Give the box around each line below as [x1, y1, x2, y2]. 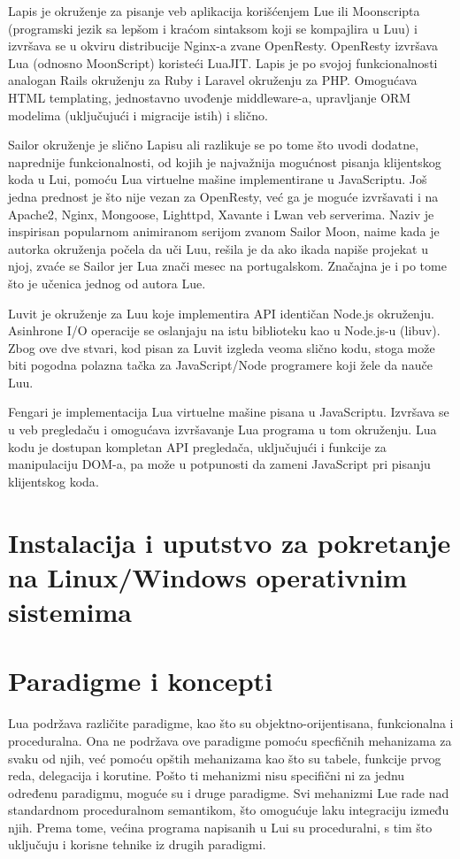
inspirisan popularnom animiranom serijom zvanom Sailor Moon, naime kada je [8, 222, 440, 241]
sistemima [8, 594, 132, 629]
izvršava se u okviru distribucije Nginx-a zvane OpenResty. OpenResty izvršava [8, 36, 438, 55]
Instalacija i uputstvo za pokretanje [8, 524, 451, 560]
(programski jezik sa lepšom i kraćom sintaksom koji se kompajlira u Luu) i [8, 19, 418, 37]
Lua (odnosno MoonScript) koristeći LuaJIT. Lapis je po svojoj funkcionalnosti [8, 53, 438, 72]
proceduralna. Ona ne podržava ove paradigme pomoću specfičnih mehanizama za [8, 731, 452, 749]
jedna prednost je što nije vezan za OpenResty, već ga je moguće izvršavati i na [8, 187, 439, 205]
